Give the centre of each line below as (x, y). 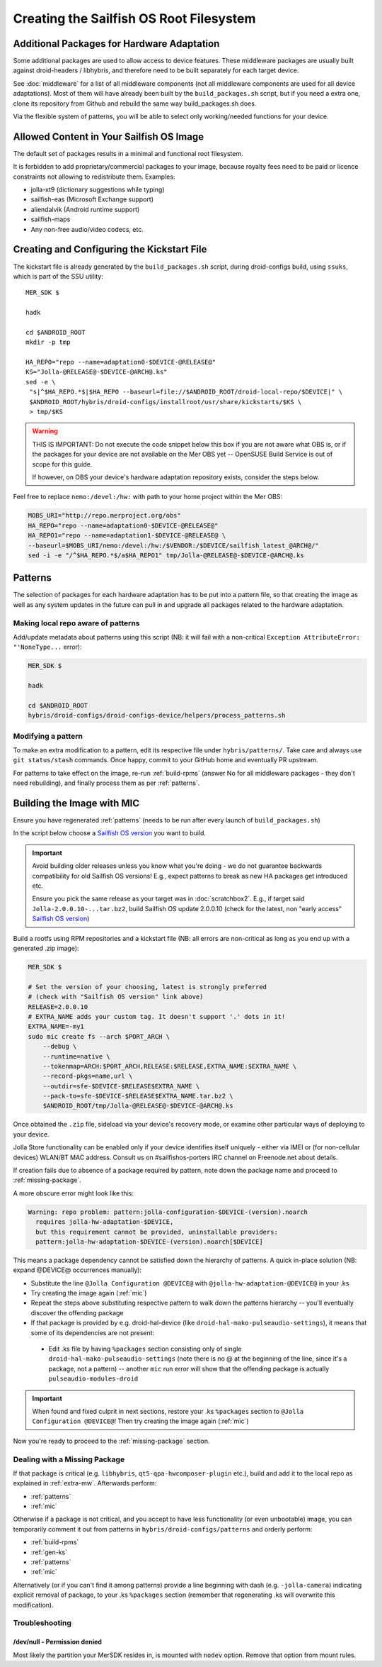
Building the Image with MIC (76, 803)
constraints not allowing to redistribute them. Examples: (94, 177)
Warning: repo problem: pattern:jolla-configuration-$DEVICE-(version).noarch (168, 1212)
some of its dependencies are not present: (93, 1332)
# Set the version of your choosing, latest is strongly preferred (147, 987)
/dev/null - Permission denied (58, 1642)
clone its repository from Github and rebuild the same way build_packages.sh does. (135, 104)
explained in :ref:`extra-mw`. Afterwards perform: (85, 1483)
